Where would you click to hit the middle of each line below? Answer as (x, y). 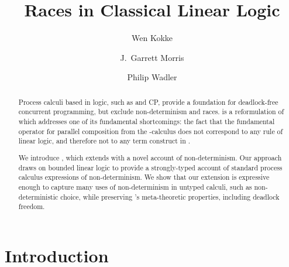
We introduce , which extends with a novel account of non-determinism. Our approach (150, 157)
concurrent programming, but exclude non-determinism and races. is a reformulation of (151, 112)
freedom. (32, 206)
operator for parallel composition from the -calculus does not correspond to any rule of (151, 131)
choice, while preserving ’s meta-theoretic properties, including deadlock (170, 196)
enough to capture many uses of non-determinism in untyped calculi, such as (135, 186)
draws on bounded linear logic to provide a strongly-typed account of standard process (150, 167)
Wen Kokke (152, 38)
